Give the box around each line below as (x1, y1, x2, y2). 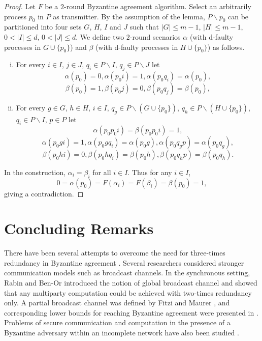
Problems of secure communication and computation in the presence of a (4, 317, 231, 328)
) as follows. (207, 41, 245, 52)
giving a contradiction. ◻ (4, 188, 84, 198)
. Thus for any (127, 166, 172, 177)
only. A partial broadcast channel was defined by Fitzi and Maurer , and (4, 297, 230, 308)
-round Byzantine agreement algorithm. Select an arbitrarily (64, 1, 251, 11)
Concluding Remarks (4, 218, 154, 239)
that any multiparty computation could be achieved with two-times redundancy (4, 287, 252, 298)
